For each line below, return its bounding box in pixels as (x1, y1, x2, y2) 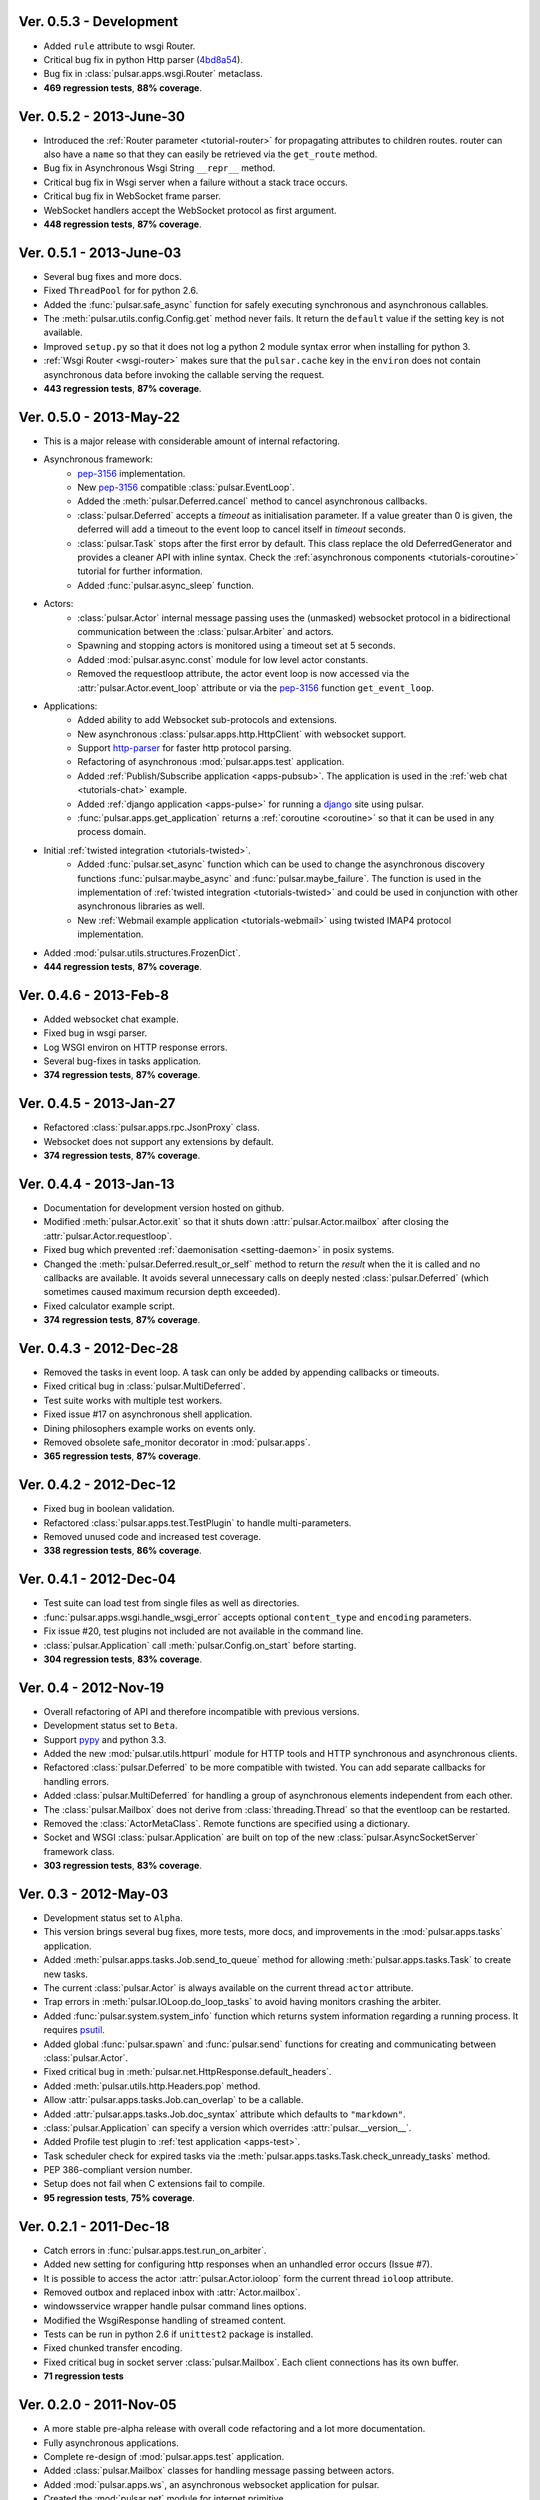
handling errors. (43, 1775, 110, 1787)
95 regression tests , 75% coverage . (43, 2191, 195, 2204)
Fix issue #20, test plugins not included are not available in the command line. (43, 1625, 364, 1637)
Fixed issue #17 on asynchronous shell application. (43, 1408, 253, 1420)
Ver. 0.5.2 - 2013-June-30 (18, 108, 185, 125)
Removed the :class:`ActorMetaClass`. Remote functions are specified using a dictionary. (43, 1817, 410, 1829)
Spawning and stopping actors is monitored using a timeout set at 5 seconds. (77, 640, 396, 652)
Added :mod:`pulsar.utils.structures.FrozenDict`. (43, 946, 241, 959)
